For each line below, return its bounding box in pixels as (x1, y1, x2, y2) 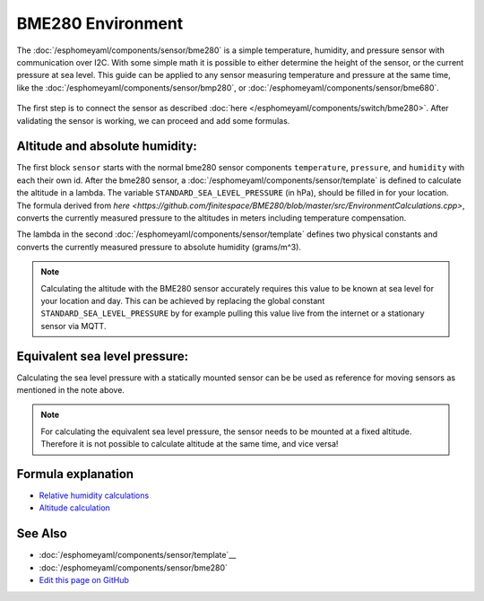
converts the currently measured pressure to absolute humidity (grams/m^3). (16, 241, 302, 252)
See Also (16, 526, 67, 542)
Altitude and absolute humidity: (16, 139, 197, 154)
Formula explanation (16, 466, 134, 482)
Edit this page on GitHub (39, 575, 130, 586)
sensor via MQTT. (40, 320, 107, 331)
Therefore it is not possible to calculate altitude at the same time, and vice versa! (40, 439, 339, 449)
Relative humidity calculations (39, 490, 150, 501)
